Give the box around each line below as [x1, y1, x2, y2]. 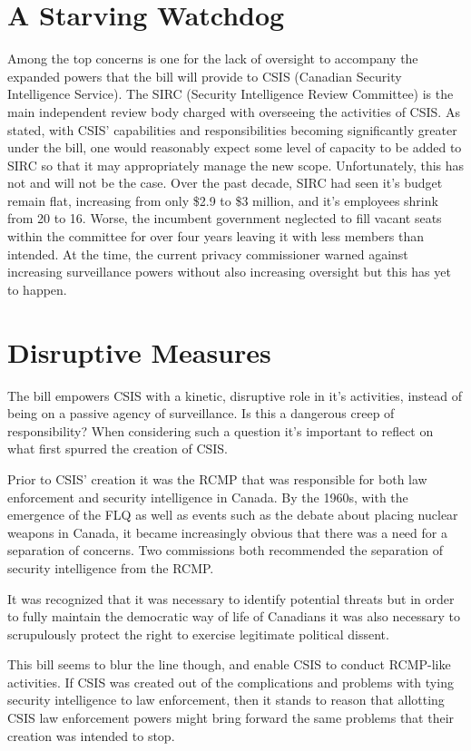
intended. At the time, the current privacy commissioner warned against [7, 244, 408, 263]
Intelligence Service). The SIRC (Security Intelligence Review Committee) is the [7, 84, 454, 103]
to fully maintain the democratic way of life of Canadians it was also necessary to [7, 607, 460, 626]
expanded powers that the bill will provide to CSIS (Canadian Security [7, 66, 402, 85]
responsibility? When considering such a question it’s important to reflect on [7, 421, 434, 440]
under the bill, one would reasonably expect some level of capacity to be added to [7, 138, 462, 157]
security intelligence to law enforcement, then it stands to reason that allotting [7, 690, 445, 709]
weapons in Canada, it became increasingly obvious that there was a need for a [7, 522, 447, 541]
